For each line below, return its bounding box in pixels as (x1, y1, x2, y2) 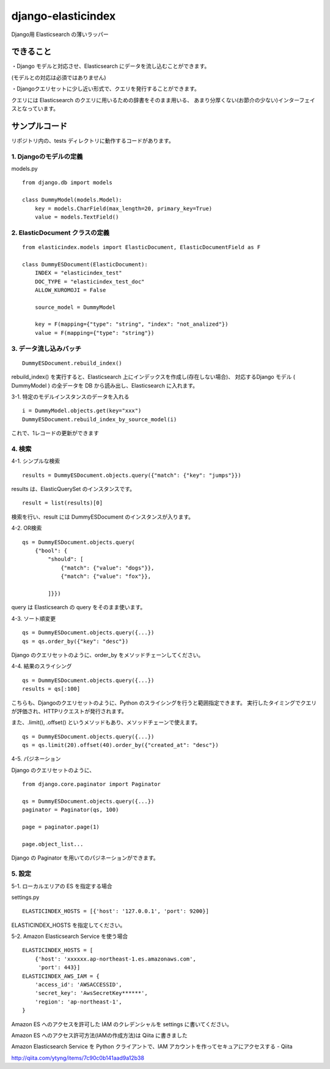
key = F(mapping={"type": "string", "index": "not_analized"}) (34, 321, 229, 328)
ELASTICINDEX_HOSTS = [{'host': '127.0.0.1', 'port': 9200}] (22, 908, 209, 915)
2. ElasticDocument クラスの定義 (11, 228, 110, 237)
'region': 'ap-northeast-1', (34, 998, 122, 1005)
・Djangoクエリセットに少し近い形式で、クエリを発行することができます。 (11, 85, 200, 92)
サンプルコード (11, 121, 67, 131)
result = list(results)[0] (22, 500, 103, 506)
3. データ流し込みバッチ (11, 344, 82, 353)
